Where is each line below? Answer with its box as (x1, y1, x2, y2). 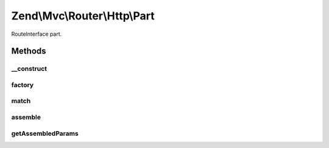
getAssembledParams (11, 129, 79, 138)
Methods (11, 46, 46, 56)
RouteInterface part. (11, 30, 62, 38)
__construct (11, 64, 48, 73)
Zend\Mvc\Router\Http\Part (11, 9, 155, 22)
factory (11, 81, 34, 89)
